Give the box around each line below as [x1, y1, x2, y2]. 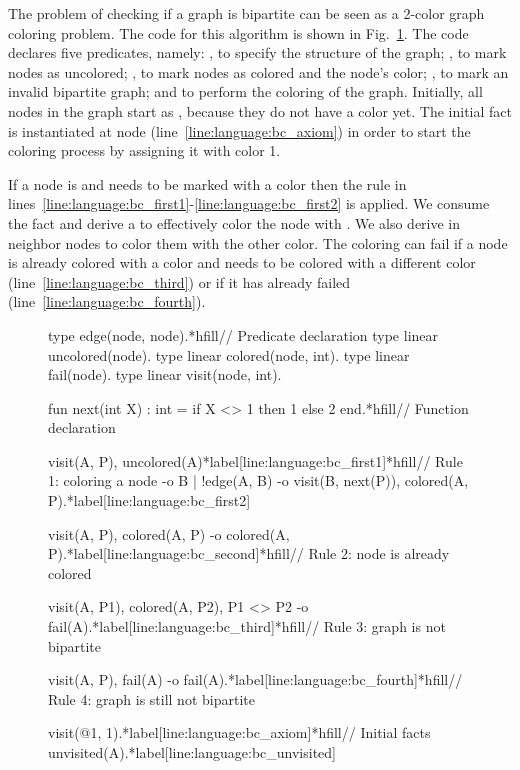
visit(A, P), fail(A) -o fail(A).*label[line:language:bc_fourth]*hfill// [48, 669, 463, 690]
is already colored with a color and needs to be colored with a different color [8, 252, 476, 273]
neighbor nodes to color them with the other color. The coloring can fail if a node [8, 232, 508, 253]
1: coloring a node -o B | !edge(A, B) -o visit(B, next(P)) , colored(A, [48, 470, 469, 491]
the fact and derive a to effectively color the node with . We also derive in [8, 212, 461, 233]
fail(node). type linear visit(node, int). [48, 364, 282, 385]
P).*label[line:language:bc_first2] [48, 490, 251, 511]
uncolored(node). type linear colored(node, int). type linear [48, 344, 410, 365]
